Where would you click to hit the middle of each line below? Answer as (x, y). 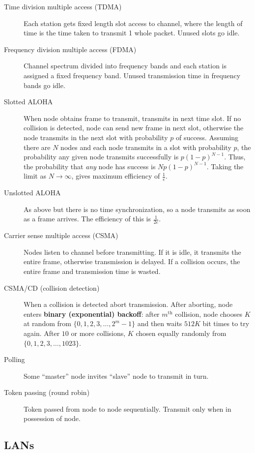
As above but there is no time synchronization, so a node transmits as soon (137, 209)
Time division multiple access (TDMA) (63, 6)
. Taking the (225, 166)
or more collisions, (98, 333)
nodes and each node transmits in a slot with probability (146, 147)
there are (37, 147)
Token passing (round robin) (47, 392)
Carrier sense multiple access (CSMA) (61, 235)
